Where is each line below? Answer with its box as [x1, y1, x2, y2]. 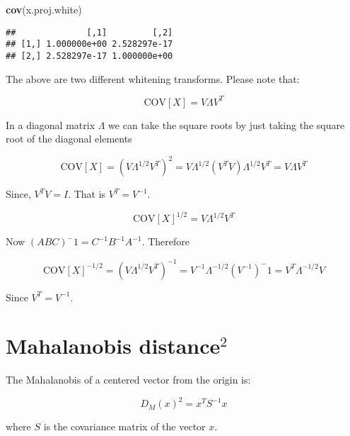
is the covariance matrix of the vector [43, 419, 206, 434]
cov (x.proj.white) [6, 2, 82, 16]
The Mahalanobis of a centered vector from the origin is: [6, 372, 251, 387]
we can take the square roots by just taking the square [108, 117, 345, 132]
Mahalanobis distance [6, 331, 221, 360]
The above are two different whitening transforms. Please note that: [6, 71, 300, 86]
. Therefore [141, 234, 190, 249]
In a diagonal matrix [6, 117, 95, 132]
